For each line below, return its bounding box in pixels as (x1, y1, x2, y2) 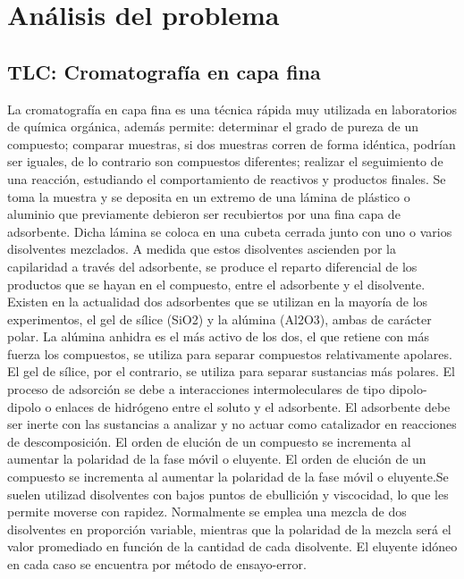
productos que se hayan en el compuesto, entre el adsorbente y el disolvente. (7, 274, 426, 293)
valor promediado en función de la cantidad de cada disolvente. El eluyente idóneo (7, 537, 458, 556)
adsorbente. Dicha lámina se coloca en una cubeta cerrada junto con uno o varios (7, 222, 452, 240)
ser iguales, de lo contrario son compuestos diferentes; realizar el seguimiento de (7, 152, 443, 171)
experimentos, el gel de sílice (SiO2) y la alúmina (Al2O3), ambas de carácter (7, 309, 432, 328)
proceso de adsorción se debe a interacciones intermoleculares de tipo (7, 380, 385, 399)
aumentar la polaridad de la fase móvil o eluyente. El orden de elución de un (7, 449, 426, 468)
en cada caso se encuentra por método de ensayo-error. (7, 555, 307, 574)
